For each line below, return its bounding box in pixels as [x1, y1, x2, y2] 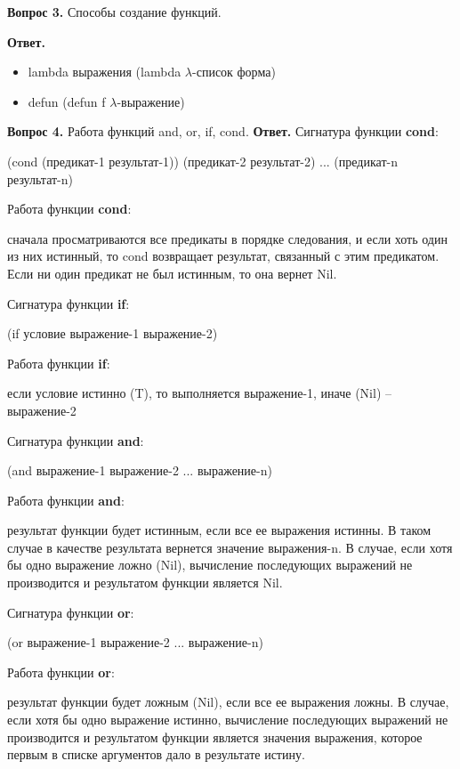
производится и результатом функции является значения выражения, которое [7, 727, 423, 746]
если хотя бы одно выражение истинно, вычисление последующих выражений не [7, 710, 448, 729]
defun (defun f [28, 92, 106, 110]
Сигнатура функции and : [7, 431, 144, 449]
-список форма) [192, 62, 276, 81]
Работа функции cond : [7, 199, 132, 218]
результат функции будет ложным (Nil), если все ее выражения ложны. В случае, [7, 692, 449, 711]
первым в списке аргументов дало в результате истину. [7, 745, 305, 764]
